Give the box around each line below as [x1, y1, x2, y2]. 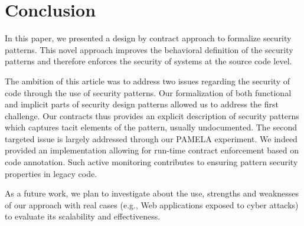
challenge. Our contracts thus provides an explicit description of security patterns [5, 109, 299, 122]
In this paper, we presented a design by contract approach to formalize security [5, 32, 292, 44]
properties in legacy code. [5, 167, 97, 179]
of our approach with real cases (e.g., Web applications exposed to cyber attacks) [5, 198, 299, 211]
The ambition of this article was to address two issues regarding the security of [5, 74, 290, 87]
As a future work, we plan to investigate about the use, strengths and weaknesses [5, 187, 299, 199]
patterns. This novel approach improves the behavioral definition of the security [5, 43, 293, 55]
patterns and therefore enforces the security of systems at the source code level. [5, 55, 292, 67]
